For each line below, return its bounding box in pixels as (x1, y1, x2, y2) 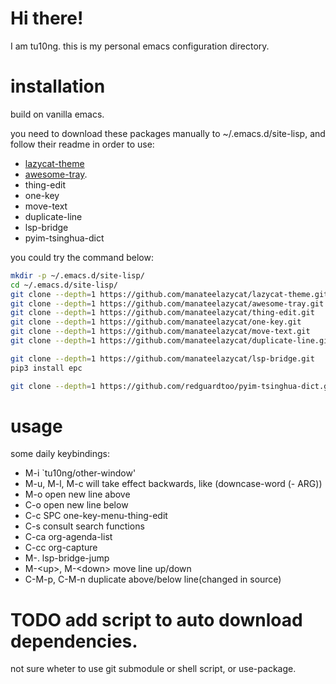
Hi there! (10, 7, 84, 30)
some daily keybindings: (10, 448, 110, 460)
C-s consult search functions (24, 520, 145, 532)
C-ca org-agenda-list (24, 531, 113, 543)
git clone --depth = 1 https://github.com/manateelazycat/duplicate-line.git (10, 336, 333, 346)
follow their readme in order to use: (10, 138, 155, 150)
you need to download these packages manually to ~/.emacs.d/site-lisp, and (10, 127, 326, 139)
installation (10, 75, 106, 98)
